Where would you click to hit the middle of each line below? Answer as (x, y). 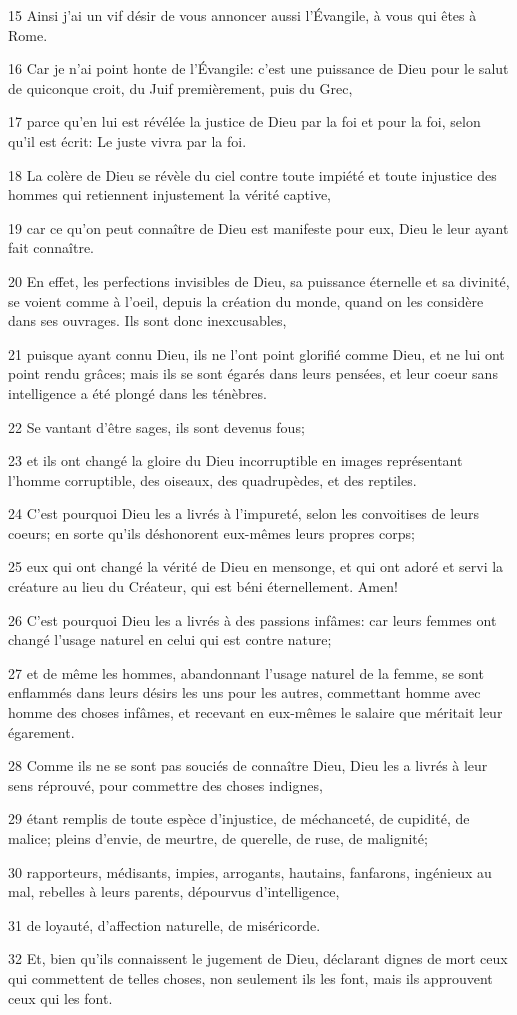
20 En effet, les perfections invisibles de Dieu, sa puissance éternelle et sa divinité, (259, 280)
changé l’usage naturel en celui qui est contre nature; (170, 639)
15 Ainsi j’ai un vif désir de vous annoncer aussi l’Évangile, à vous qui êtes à (242, 15)
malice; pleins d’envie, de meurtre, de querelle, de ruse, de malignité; (218, 838)
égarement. (41, 731)
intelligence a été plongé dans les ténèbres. (137, 392)
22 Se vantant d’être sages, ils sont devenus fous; (156, 426)
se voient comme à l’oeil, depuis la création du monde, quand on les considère (246, 300)
